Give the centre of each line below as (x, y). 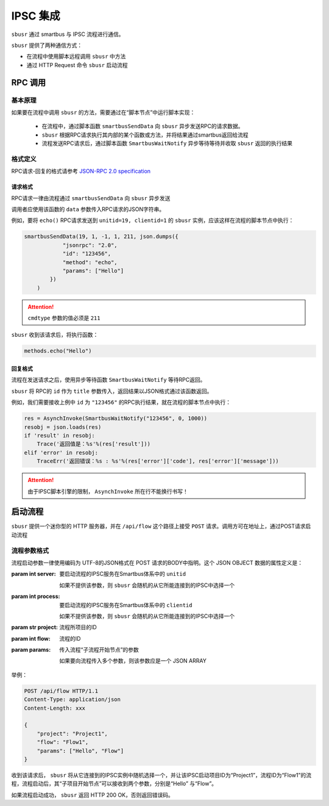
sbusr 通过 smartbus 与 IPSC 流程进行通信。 (68, 34)
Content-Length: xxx (55, 708)
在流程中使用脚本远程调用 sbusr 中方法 (76, 56)
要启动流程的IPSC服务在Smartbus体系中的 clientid (126, 605)
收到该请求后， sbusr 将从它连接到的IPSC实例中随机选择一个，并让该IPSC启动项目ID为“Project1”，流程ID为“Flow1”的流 (161, 775)
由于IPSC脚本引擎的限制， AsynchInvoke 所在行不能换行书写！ (108, 491)
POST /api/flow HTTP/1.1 (61, 691)
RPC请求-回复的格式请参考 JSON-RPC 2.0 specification (81, 171)
